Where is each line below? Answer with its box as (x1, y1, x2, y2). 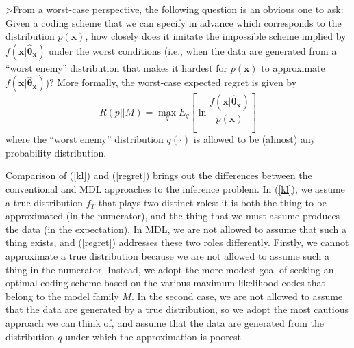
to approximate (261, 60, 325, 75)
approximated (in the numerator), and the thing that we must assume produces (5, 209, 340, 223)
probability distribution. (5, 145, 107, 159)
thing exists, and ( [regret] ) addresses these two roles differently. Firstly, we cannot (5, 235, 349, 250)
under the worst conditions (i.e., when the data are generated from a (49, 43, 337, 57)
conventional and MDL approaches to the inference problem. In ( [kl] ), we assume (5, 182, 345, 196)
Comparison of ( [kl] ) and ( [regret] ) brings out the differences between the (5, 168, 312, 183)
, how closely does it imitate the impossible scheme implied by (85, 29, 346, 43)
